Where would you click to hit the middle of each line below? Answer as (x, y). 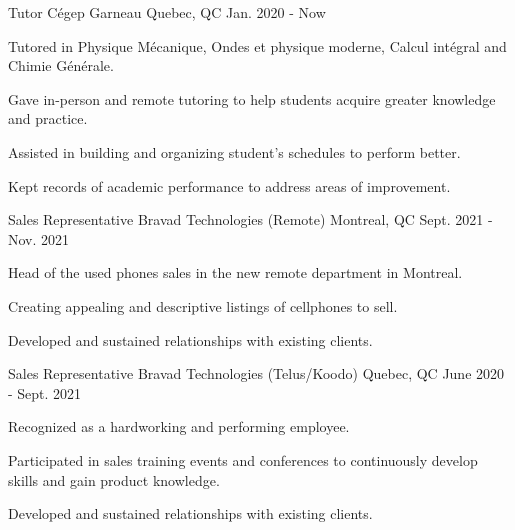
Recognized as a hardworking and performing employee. (179, 426)
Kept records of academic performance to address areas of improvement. (229, 185)
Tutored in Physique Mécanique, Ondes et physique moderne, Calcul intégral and (257, 45)
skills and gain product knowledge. (114, 479)
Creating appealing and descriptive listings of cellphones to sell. (203, 305)
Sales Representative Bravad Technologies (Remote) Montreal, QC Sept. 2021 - (250, 219)
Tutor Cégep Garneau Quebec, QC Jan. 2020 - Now (167, 12)
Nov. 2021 (39, 238)
